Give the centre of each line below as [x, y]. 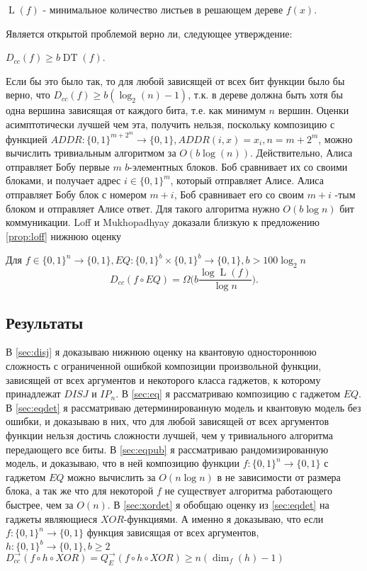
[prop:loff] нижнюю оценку [63, 236]
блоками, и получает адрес [63, 180]
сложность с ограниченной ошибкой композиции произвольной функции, [164, 366]
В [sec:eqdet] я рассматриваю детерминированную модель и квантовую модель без [183, 407]
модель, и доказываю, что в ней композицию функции [123, 463]
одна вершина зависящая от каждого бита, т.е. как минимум [136, 110]
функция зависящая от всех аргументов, [173, 532]
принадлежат [33, 394]
